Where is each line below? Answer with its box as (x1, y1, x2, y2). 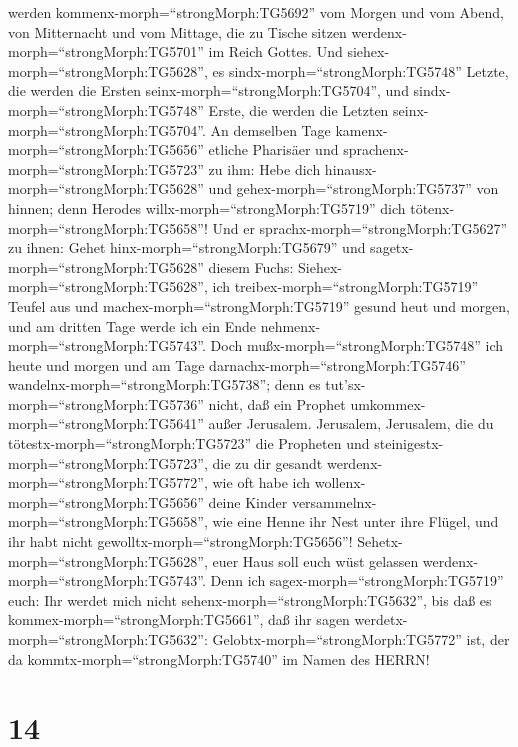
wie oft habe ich (212, 472, 311, 493)
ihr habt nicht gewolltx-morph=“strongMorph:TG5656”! (8, 531, 353, 552)
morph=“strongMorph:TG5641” (8, 413, 204, 434)
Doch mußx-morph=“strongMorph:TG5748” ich (210, 335, 504, 356)
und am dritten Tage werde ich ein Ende (8, 315, 256, 336)
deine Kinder (208, 491, 288, 512)
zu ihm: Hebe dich (208, 158, 321, 179)
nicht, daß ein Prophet (208, 393, 346, 414)
